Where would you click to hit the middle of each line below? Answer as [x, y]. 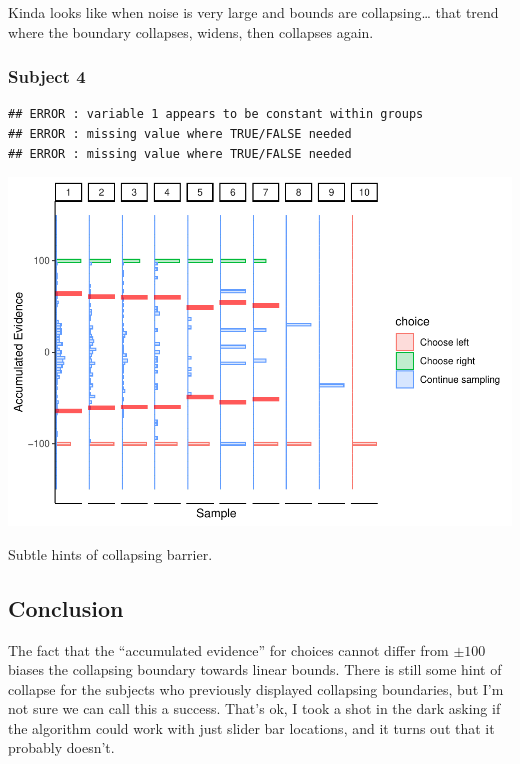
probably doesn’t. [61, 747]
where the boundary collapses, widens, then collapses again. [191, 31]
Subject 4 [47, 76]
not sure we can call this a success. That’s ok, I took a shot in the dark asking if [254, 708]
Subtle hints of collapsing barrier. [110, 553]
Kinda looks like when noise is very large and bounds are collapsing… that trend [253, 12]
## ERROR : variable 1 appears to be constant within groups [216, 114]
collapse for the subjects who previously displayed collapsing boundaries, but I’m [256, 688]
